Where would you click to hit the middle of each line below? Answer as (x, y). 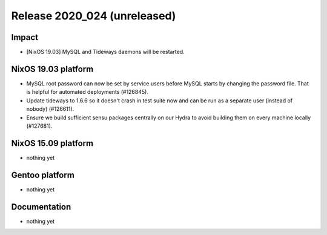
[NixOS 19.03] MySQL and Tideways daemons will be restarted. (105, 52)
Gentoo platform (43, 175)
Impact (25, 37)
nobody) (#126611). (50, 109)
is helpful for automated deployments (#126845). (87, 92)
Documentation (41, 207)
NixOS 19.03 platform (52, 69)
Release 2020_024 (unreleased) (94, 16)
